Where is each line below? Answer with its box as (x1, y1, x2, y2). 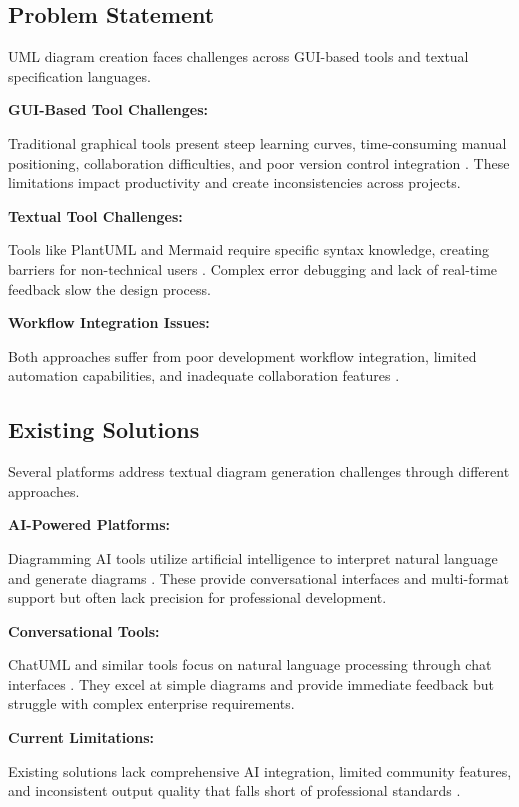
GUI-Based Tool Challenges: (8, 99, 208, 120)
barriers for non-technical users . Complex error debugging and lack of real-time (8, 258, 498, 279)
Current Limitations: (8, 727, 155, 748)
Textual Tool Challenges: (8, 205, 183, 226)
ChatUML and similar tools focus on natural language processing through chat (8, 654, 492, 675)
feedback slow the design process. (8, 278, 211, 299)
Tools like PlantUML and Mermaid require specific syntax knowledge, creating (8, 239, 490, 260)
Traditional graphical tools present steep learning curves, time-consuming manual (8, 132, 507, 153)
